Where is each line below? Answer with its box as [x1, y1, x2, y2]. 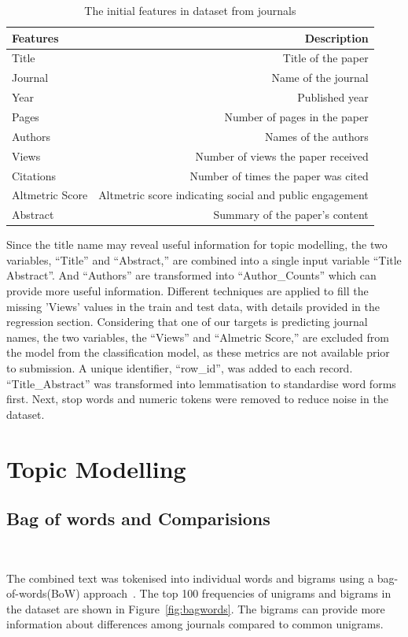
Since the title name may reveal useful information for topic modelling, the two [6, 236, 388, 253]
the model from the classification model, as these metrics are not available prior [6, 344, 390, 361]
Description [304, 29, 369, 46]
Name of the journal [271, 69, 369, 86]
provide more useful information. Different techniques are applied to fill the [6, 283, 369, 299]
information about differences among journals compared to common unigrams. [6, 616, 384, 632]
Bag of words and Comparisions [6, 506, 270, 531]
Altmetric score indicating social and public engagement [98, 187, 369, 203]
